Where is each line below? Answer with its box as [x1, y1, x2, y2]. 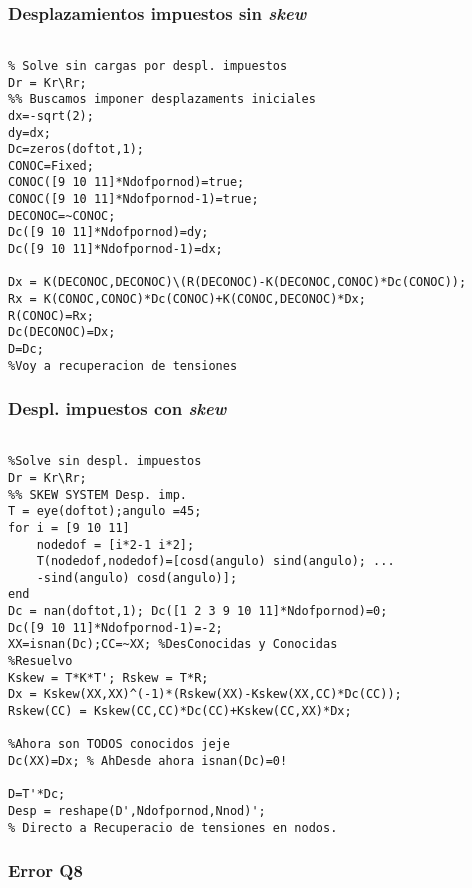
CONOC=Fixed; [8, 158, 94, 173]
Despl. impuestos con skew [8, 396, 227, 421]
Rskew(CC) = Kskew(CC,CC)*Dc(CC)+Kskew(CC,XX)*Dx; [8, 704, 352, 719]
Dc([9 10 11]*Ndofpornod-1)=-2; [8, 620, 223, 635]
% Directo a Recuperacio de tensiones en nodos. [8, 820, 338, 835]
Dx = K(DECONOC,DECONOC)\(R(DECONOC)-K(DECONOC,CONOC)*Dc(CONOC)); [8, 275, 467, 290]
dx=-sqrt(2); [8, 108, 94, 123]
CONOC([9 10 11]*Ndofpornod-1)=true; [8, 192, 259, 207]
